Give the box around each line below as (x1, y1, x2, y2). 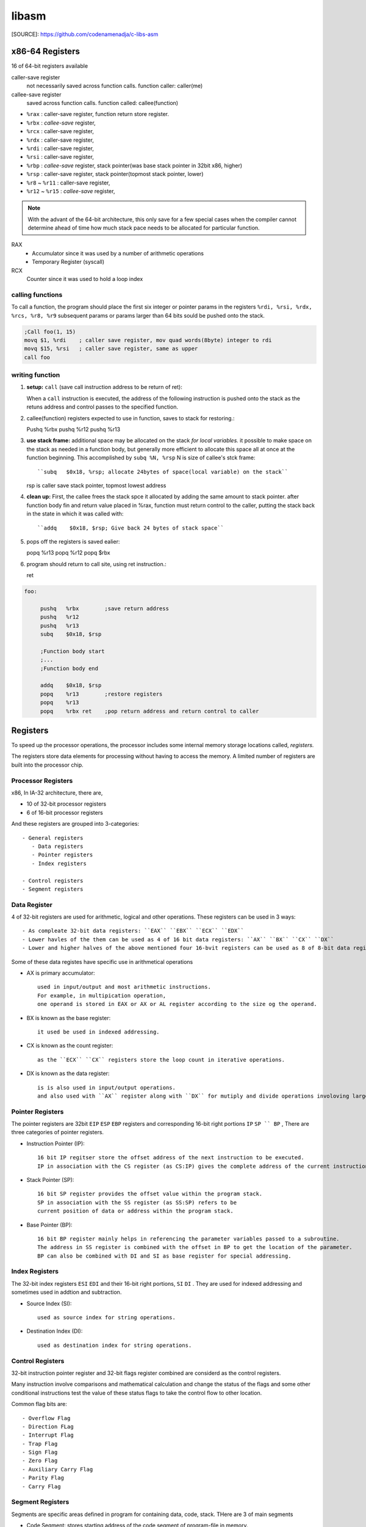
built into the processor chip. (11, 761, 84, 768)
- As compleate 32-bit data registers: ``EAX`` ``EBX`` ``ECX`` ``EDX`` (22, 927, 244, 935)
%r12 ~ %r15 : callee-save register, (26, 187, 115, 195)
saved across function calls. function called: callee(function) (26, 100, 179, 107)
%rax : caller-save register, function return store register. (26, 111, 170, 118)
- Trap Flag (22, 1440, 58, 1447)
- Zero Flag (22, 1457, 58, 1464)
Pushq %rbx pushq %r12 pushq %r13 (26, 426, 121, 433)
